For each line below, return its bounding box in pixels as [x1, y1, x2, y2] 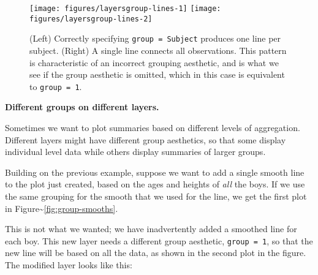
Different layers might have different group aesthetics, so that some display [5, 133, 286, 146]
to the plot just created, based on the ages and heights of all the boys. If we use [5, 178, 305, 190]
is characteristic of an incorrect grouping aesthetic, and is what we [29, 56, 279, 69]
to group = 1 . [29, 80, 82, 92]
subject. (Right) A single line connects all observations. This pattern [29, 43, 287, 56]
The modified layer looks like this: [5, 258, 132, 271]
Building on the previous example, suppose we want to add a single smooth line [5, 165, 305, 178]
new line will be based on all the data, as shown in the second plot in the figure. [5, 246, 306, 259]
